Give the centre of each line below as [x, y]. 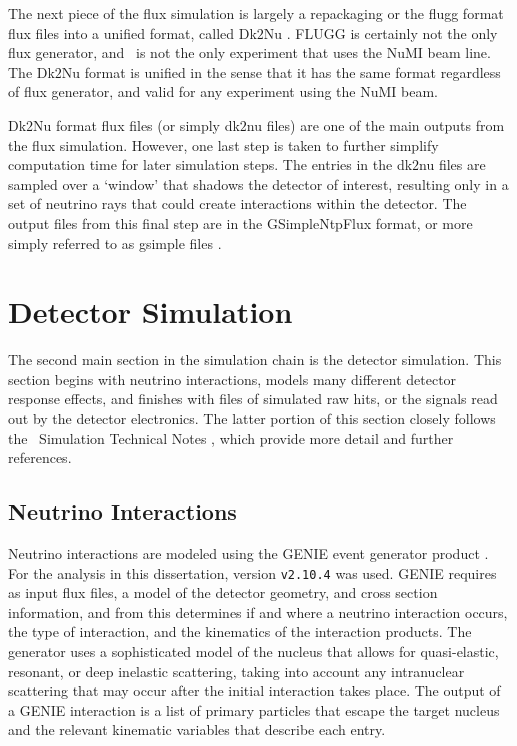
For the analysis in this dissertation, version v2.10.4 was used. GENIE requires [252, 572]
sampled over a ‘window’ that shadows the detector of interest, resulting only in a [258, 183]
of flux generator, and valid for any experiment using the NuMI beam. [223, 91]
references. [40, 457]
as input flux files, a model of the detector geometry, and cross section [223, 592]
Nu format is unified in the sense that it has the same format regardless [281, 71]
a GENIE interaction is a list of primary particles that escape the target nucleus [254, 709]
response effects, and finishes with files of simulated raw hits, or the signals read [253, 398]
